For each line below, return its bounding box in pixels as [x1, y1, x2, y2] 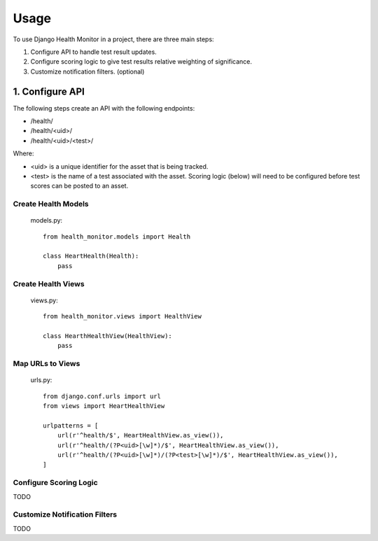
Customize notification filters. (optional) [30, 67, 145, 76]
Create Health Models [13, 199, 89, 209]
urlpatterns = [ [43, 421, 99, 430]
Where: [13, 149, 34, 157]
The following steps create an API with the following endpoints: [13, 104, 195, 112]
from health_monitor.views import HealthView [43, 312, 202, 321]
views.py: [30, 296, 59, 304]
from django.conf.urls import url [43, 392, 161, 400]
